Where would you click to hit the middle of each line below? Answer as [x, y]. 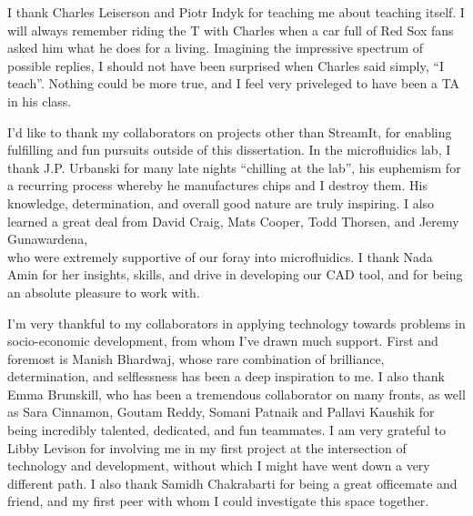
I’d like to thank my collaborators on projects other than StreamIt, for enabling [230, 132]
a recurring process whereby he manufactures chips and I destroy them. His [217, 185]
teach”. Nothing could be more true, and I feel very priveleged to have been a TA [234, 83]
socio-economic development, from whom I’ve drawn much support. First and [223, 341]
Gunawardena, [48, 239]
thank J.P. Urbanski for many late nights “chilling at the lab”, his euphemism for [234, 167]
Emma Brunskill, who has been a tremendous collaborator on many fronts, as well [236, 394]
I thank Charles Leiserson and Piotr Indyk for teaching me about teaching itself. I [236, 12]
